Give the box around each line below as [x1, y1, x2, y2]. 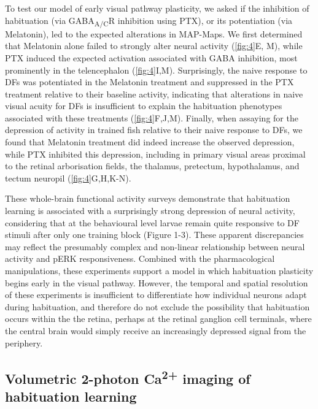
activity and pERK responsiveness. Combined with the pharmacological [5, 252, 275, 265]
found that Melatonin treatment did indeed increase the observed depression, [5, 136, 295, 148]
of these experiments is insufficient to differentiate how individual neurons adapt [5, 288, 307, 301]
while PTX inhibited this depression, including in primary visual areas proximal [5, 147, 306, 160]
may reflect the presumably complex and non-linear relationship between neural [5, 240, 305, 253]
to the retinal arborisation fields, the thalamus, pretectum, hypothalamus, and [5, 159, 300, 172]
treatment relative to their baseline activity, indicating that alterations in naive [5, 87, 303, 100]
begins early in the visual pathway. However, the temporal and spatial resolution [5, 276, 308, 289]
